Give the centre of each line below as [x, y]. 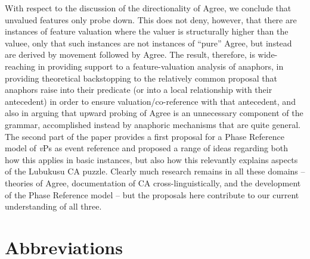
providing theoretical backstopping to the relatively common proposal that [141, 78]
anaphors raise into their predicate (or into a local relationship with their [139, 90]
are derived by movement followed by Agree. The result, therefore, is [130, 54]
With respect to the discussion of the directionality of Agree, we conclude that [148, 8]
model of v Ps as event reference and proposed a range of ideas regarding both [147, 148]
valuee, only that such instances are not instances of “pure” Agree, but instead [148, 43]
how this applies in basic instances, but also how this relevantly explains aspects [151, 159]
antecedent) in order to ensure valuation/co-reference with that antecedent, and [150, 101]
